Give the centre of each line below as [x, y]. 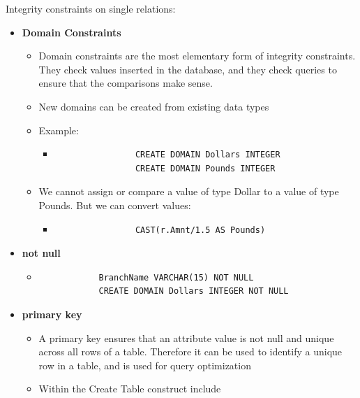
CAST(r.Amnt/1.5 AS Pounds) [200, 230]
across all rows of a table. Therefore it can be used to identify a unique [190, 351]
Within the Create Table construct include [130, 389]
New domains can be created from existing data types [154, 106]
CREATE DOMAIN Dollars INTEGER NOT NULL [194, 291]
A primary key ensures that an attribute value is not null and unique [186, 337]
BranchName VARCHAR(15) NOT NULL [176, 277]
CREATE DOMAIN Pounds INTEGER [205, 168]
